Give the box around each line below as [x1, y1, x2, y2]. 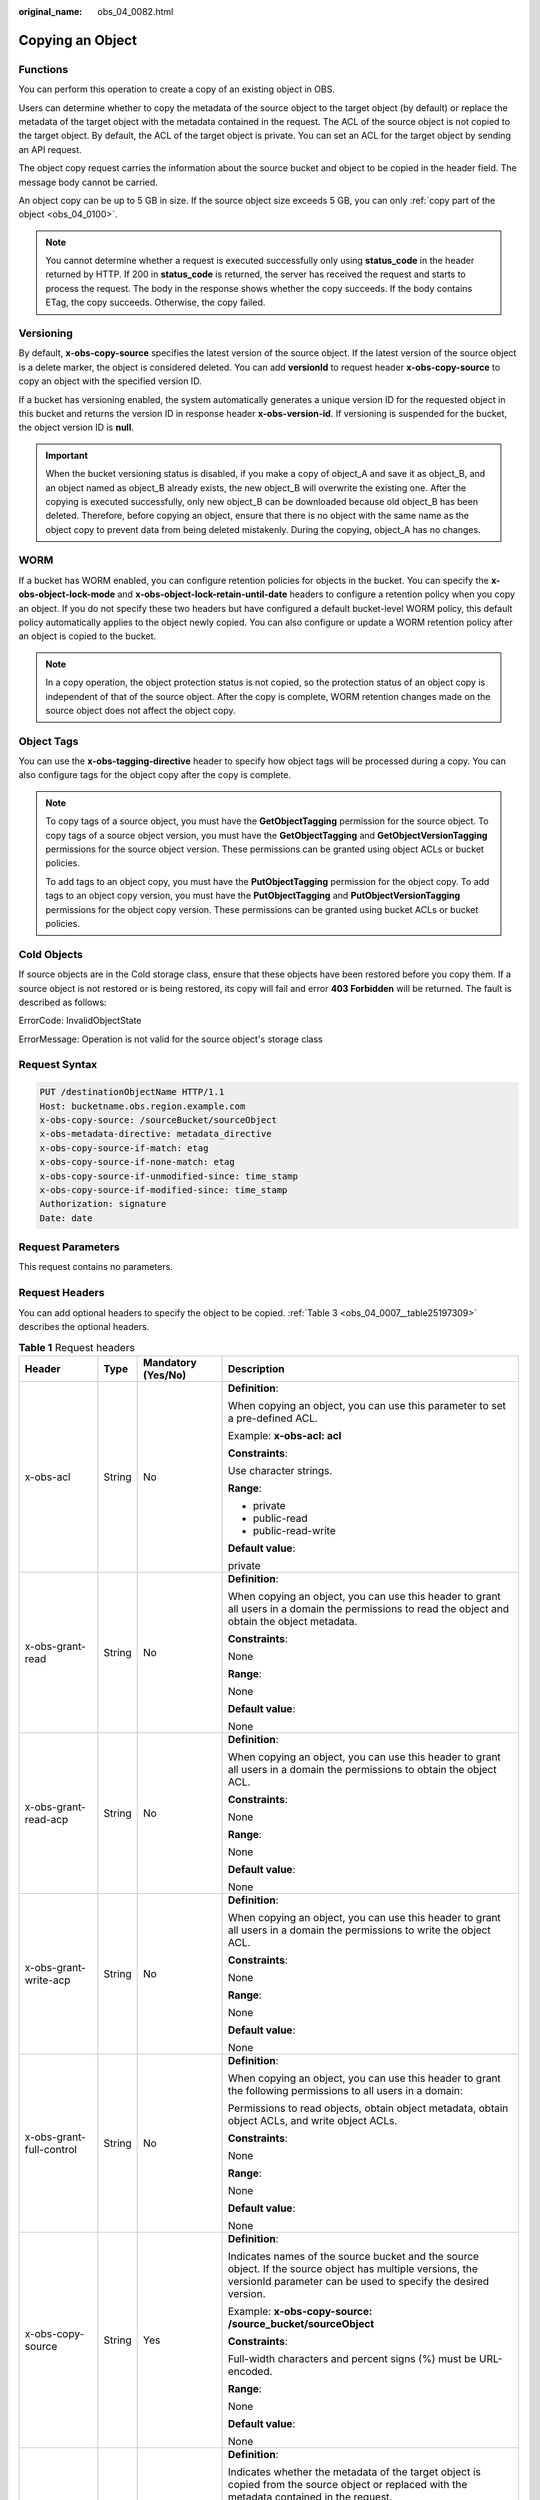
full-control [24, 2142, 77, 2156]
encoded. [227, 2364, 273, 2378]
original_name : [18, 6, 83, 17]
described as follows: [18, 996, 107, 1008]
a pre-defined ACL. [227, 1411, 319, 1425]
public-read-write [252, 1523, 336, 1537]
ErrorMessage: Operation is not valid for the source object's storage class [18, 1033, 324, 1045]
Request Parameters [18, 1240, 120, 1254]
